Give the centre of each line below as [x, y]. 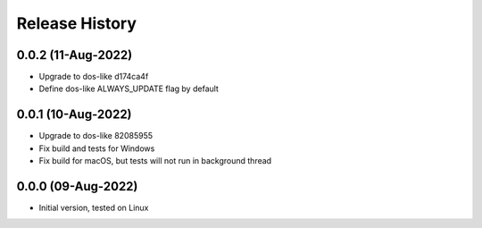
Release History [77, 23]
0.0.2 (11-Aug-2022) [75, 55]
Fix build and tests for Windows [97, 148]
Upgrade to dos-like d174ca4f [94, 77]
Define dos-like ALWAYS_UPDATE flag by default [129, 89]
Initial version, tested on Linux [94, 208]
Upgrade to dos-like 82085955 [96, 136]
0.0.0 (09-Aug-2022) [77, 186]
